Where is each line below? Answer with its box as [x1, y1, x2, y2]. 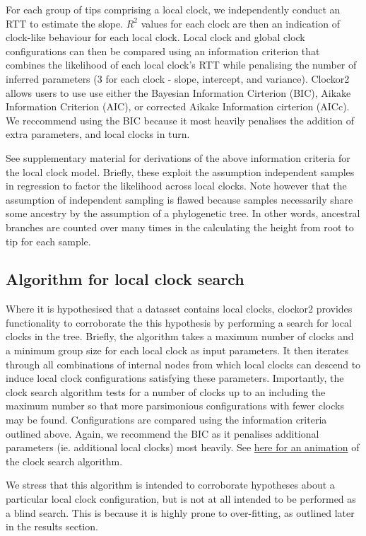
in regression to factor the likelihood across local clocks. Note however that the [6, 178, 347, 193]
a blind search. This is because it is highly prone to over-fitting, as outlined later [6, 505, 355, 520]
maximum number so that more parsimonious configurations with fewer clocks [6, 398, 344, 413]
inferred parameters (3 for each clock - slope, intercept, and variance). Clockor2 [6, 71, 350, 86]
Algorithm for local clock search [6, 268, 244, 290]
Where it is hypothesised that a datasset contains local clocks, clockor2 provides [6, 301, 353, 316]
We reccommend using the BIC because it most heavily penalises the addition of [6, 112, 354, 127]
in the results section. [6, 519, 98, 534]
